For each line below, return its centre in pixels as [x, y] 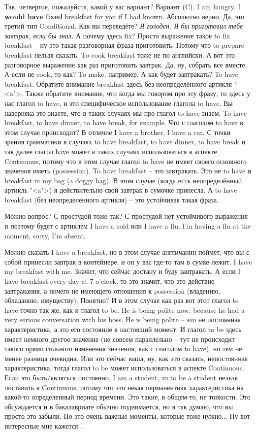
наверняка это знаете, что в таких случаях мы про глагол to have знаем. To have [126, 113]
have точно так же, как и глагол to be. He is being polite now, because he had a [125, 310]
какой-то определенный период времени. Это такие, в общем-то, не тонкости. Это [128, 397]
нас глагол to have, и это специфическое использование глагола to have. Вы [119, 103]
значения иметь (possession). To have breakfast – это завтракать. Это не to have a [128, 171]
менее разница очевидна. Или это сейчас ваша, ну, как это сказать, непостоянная [126, 358]
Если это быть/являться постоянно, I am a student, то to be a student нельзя [121, 377]
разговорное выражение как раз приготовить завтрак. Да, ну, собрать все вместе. [126, 64]
